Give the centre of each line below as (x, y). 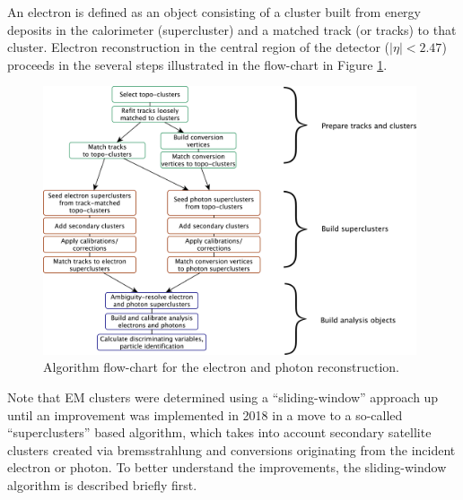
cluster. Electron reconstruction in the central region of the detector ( (199, 47)
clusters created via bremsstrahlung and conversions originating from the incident (231, 449)
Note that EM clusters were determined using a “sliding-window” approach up (223, 397)
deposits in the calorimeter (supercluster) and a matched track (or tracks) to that (232, 29)
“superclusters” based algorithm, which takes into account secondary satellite (219, 432)
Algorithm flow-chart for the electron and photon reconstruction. (222, 367)
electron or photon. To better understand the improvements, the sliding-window (227, 467)
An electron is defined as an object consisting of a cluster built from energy (214, 12)
